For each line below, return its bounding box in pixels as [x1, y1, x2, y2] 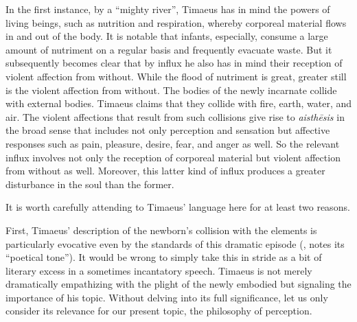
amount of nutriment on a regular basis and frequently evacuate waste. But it [5, 42, 332, 56]
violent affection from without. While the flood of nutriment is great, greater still [5, 69, 347, 83]
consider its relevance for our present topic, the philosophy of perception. [5, 303, 312, 318]
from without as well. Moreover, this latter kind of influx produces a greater [5, 163, 325, 178]
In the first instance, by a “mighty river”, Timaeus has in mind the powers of [5, 2, 330, 16]
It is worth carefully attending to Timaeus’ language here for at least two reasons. [5, 200, 350, 214]
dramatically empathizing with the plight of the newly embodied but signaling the [5, 277, 352, 291]
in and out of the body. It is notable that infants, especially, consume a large [5, 29, 328, 43]
